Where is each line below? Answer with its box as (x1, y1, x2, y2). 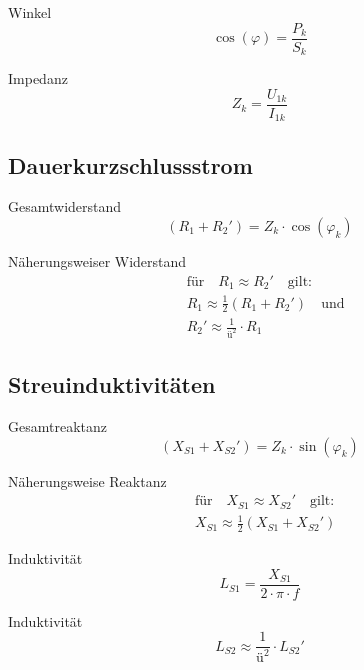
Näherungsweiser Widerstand (8, 251, 187, 272)
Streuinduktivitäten (8, 369, 216, 400)
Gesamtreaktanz (8, 416, 107, 437)
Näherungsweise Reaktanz (8, 470, 167, 491)
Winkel (8, 2, 52, 22)
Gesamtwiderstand (8, 196, 122, 217)
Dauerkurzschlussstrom (8, 149, 253, 180)
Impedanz (8, 68, 68, 89)
